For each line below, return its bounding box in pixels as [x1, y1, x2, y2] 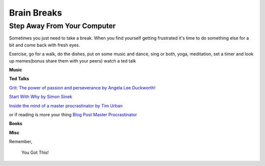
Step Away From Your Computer [9, 21, 116, 30]
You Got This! [21, 149, 49, 156]
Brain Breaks [9, 7, 62, 18]
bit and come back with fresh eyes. [9, 42, 80, 48]
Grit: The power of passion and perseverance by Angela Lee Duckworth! [9, 84, 156, 90]
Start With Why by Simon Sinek [9, 94, 72, 100]
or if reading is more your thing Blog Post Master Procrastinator [9, 111, 137, 117]
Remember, [9, 139, 32, 145]
